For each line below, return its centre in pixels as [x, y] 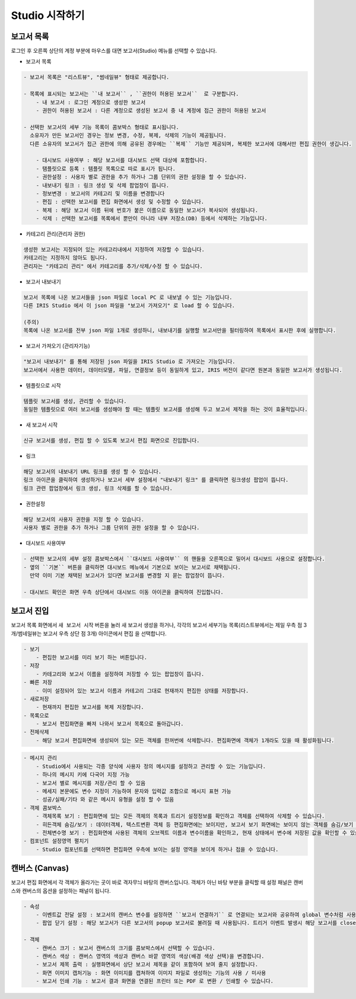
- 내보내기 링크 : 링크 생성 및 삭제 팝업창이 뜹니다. [103, 185]
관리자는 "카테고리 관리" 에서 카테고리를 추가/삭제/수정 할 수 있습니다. [113, 266]
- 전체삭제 [36, 732]
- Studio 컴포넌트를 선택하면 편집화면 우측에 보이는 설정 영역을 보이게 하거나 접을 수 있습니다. [157, 849]
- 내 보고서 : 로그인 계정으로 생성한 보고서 [91, 102]
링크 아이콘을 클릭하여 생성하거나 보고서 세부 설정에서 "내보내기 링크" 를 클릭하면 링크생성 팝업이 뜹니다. [156, 480]
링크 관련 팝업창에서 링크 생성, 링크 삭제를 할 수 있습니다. [98, 488]
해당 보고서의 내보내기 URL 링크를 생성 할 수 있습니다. [93, 472]
